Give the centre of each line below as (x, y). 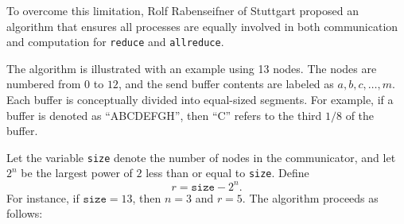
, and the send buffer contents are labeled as (226, 84)
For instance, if (43, 197)
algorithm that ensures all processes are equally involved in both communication (202, 26)
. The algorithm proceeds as (310, 197)
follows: (25, 213)
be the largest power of (77, 173)
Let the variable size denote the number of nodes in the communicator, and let (201, 157)
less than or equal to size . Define (227, 173)
